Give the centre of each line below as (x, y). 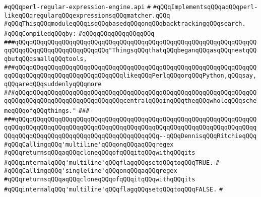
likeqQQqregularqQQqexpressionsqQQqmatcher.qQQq (87, 15)
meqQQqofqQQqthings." (40, 111)
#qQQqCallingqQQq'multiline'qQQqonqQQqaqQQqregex (89, 144)
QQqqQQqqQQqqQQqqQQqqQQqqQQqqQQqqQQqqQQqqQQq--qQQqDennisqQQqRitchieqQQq (130, 136)
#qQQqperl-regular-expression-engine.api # (78, 7)
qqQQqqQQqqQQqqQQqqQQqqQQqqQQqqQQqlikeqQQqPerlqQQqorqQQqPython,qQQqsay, (130, 76)
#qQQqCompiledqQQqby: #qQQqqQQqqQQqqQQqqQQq (79, 34)
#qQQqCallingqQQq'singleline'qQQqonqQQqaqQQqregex (91, 171)
